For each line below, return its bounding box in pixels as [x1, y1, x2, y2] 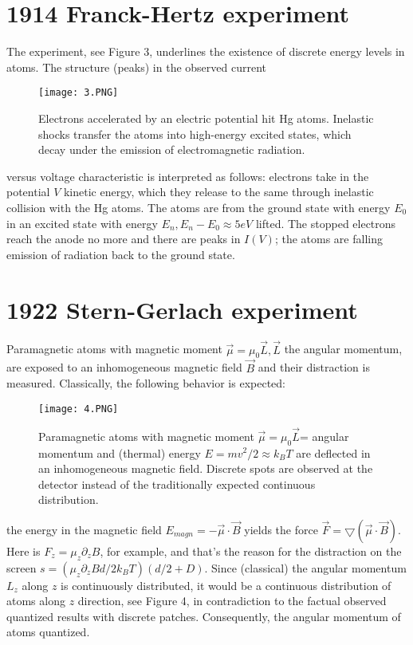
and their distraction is [258, 359, 370, 376]
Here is [6, 542, 41, 559]
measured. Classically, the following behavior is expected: [6, 375, 285, 391]
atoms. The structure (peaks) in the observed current [6, 58, 266, 75]
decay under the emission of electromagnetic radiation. [38, 141, 305, 158]
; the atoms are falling [274, 230, 383, 247]
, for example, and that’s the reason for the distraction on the [100, 542, 402, 559]
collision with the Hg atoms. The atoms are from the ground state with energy [6, 199, 391, 215]
